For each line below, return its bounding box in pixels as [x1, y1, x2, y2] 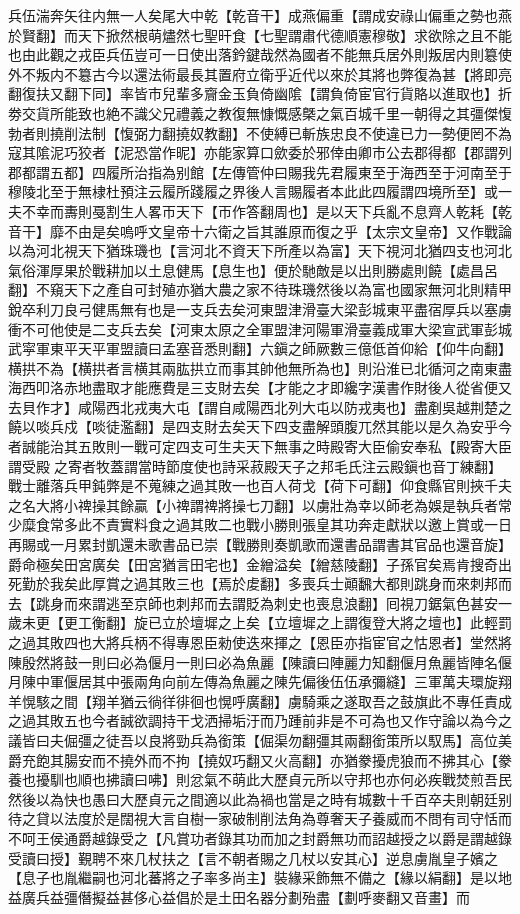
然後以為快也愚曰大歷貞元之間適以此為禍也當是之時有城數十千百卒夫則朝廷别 [8, 788, 512, 809]
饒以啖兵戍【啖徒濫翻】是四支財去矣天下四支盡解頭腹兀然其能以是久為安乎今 [8, 416, 512, 437]
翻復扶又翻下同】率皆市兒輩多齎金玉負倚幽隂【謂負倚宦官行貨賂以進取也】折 [8, 83, 512, 104]
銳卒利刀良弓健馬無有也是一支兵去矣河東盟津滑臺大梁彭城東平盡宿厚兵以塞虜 [8, 298, 512, 319]
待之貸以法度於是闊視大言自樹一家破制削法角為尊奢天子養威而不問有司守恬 [8, 808, 498, 829]
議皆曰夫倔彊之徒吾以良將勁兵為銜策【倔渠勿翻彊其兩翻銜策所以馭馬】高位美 [8, 729, 512, 750]
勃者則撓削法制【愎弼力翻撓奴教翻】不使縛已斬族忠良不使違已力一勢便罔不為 [8, 122, 512, 143]
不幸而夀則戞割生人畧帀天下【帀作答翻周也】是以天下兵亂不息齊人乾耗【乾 [21, 200, 512, 221]
